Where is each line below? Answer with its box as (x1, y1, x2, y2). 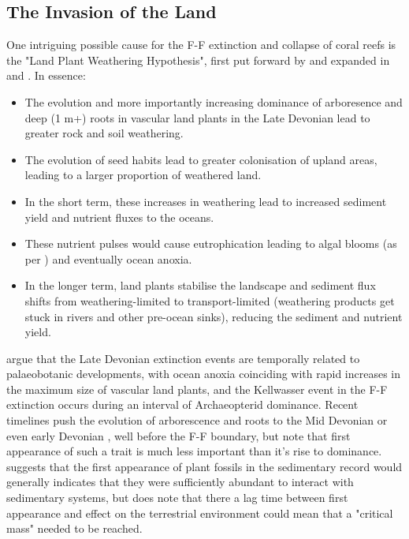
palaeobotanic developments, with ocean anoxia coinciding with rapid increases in (6, 365, 401, 382)
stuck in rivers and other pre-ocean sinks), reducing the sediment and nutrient (24, 308, 403, 324)
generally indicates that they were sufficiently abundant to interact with (6, 473, 354, 490)
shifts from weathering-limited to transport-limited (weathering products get (24, 292, 395, 309)
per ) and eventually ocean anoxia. (24, 250, 192, 267)
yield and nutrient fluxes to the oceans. (24, 208, 214, 225)
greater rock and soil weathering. (24, 125, 184, 141)
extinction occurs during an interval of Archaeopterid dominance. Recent (6, 396, 359, 413)
